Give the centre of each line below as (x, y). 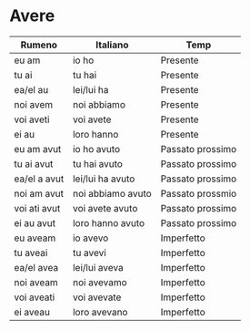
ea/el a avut (39, 179)
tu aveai (31, 253)
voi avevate (97, 297)
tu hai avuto (97, 163)
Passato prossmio (199, 193)
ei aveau (32, 312)
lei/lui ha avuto (104, 179)
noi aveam (36, 282)
